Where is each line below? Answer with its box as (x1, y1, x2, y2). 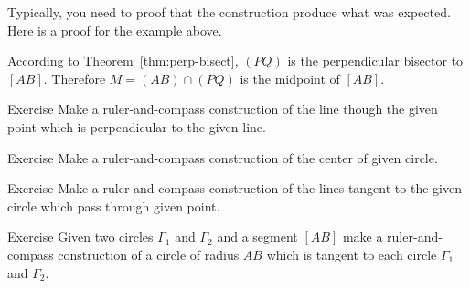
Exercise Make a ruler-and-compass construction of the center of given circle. (7, 148, 438, 167)
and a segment (217, 227, 298, 246)
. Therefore (43, 68, 106, 87)
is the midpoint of (240, 68, 340, 87)
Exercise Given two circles (7, 227, 154, 246)
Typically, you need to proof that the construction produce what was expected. (7, 3, 451, 21)
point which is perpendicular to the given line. (7, 117, 266, 136)
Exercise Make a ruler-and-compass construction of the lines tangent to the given (7, 179, 462, 198)
